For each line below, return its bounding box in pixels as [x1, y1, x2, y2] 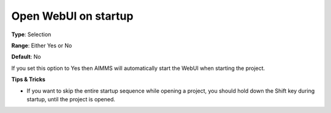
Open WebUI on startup [11, 9, 134, 23]
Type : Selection [11, 31, 51, 38]
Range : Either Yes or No [11, 42, 72, 49]
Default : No [11, 53, 41, 61]
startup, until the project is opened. [26, 95, 116, 103]
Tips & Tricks [11, 76, 46, 83]
